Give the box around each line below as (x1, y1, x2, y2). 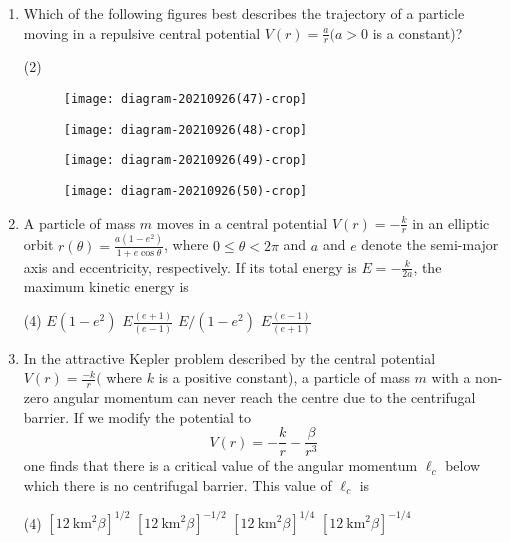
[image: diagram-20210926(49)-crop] (63, 153, 308, 168)
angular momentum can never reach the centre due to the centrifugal (53, 387, 476, 408)
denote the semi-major (361, 234, 499, 255)
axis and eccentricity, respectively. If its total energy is (23, 256, 357, 277)
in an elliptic (412, 212, 490, 233)
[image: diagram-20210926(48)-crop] (63, 122, 308, 137)
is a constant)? (372, 22, 463, 43)
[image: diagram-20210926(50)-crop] (63, 183, 308, 198)
